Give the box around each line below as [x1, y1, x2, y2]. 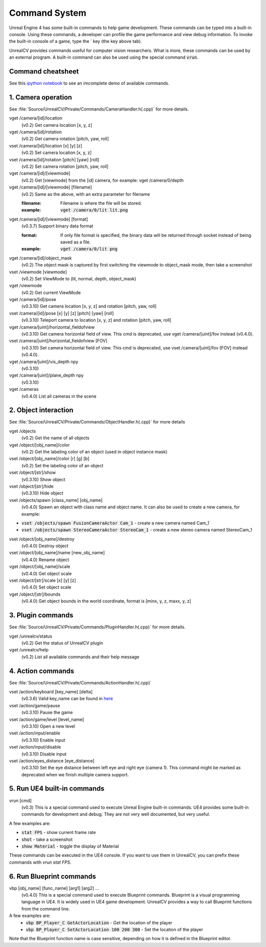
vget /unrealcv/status [9, 633, 53, 639]
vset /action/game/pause [9, 702, 60, 708]
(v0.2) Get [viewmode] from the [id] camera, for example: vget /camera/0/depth [21, 177, 184, 183]
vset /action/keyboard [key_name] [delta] [9, 688, 93, 694]
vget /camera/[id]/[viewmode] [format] [9, 216, 88, 222]
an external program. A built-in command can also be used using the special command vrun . [9, 54, 199, 60]
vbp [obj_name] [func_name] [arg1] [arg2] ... [9, 885, 100, 891]
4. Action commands [9, 667, 74, 675]
